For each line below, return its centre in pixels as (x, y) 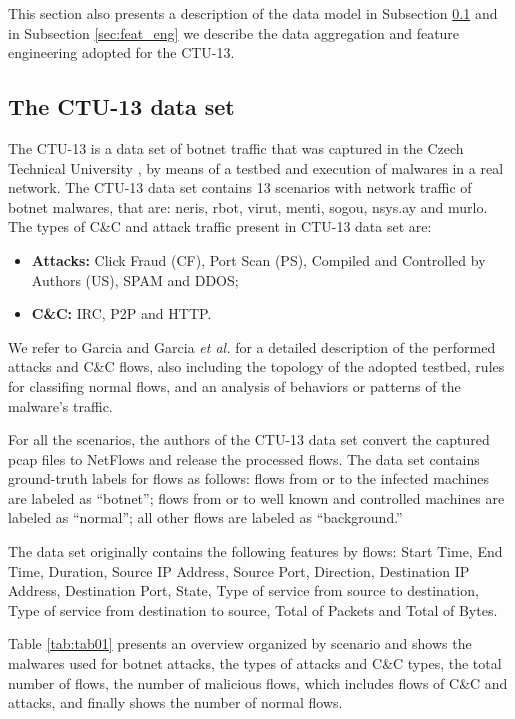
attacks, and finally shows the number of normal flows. (175, 702)
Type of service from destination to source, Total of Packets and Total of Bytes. (253, 609)
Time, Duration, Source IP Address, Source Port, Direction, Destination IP (239, 570)
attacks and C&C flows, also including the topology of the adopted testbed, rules (256, 366)
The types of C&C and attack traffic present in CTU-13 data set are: (220, 226)
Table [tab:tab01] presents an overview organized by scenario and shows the (240, 643)
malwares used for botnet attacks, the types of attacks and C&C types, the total (255, 663)
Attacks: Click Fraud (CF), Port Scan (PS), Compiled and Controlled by (258, 259)
